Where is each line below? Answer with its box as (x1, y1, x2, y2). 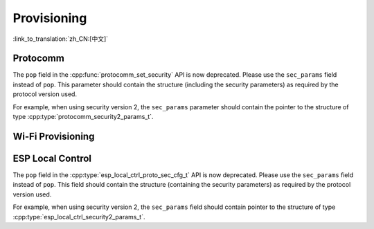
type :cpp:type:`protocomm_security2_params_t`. (12, 113, 154, 121)
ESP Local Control (12, 152, 92, 164)
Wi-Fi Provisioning (12, 130, 95, 142)
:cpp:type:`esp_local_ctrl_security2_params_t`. (12, 212, 145, 221)
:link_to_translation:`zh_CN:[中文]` (12, 35, 109, 43)
